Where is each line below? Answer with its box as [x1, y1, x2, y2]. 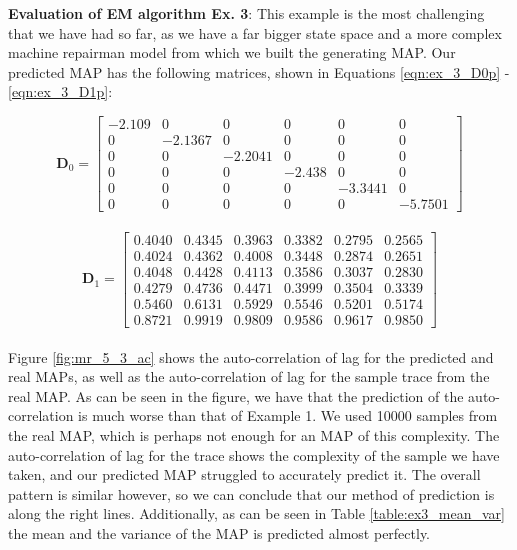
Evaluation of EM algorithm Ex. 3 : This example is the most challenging [8, 3, 485, 23]
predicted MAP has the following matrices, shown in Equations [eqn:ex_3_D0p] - [8, 61, 510, 82]
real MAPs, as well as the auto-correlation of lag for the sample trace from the [8, 366, 490, 387]
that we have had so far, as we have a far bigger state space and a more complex [8, 22, 502, 43]
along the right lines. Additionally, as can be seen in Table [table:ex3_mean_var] [8, 503, 505, 524]
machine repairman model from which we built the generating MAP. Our [8, 42, 456, 63]
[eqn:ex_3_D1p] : [8, 81, 113, 102]
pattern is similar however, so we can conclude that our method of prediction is [8, 483, 495, 504]
